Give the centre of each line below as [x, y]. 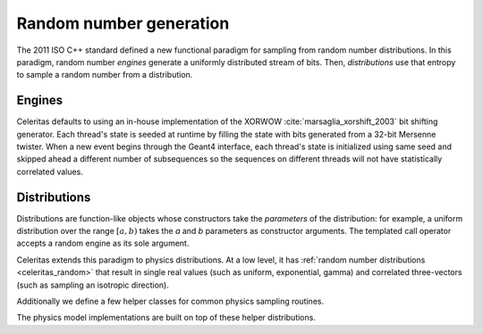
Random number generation [123, 23]
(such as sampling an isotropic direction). [93, 285]
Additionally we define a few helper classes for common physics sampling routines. [170, 301]
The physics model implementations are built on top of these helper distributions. [166, 318]
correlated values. [50, 171]
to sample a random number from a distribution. [105, 75]
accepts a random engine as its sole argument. [103, 243]
